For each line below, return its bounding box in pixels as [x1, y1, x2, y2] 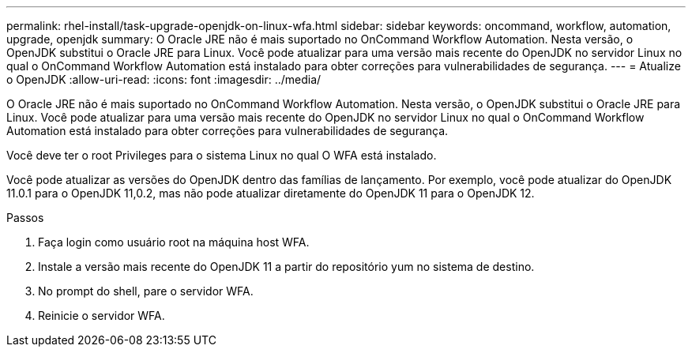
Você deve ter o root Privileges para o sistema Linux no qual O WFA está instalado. [6, 148, 437, 162]
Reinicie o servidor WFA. [38, 309, 165, 322]
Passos [6, 211, 44, 224]
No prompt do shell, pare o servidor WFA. [38, 284, 254, 298]
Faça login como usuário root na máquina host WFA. [38, 235, 310, 249]
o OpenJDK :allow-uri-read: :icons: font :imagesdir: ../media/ [6, 73, 322, 86]
